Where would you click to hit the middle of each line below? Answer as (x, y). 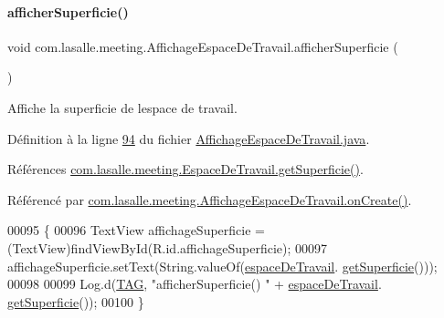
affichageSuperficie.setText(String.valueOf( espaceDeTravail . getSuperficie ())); (222, 266)
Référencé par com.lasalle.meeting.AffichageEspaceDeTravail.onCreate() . (210, 199)
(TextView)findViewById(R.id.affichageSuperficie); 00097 (168, 247)
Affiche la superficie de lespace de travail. (122, 107)
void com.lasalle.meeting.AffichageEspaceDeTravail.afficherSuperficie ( (203, 46)
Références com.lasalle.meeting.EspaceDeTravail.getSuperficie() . (185, 169)
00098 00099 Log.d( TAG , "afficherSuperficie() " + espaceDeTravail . (195, 284)
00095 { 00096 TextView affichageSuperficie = (136, 230)
